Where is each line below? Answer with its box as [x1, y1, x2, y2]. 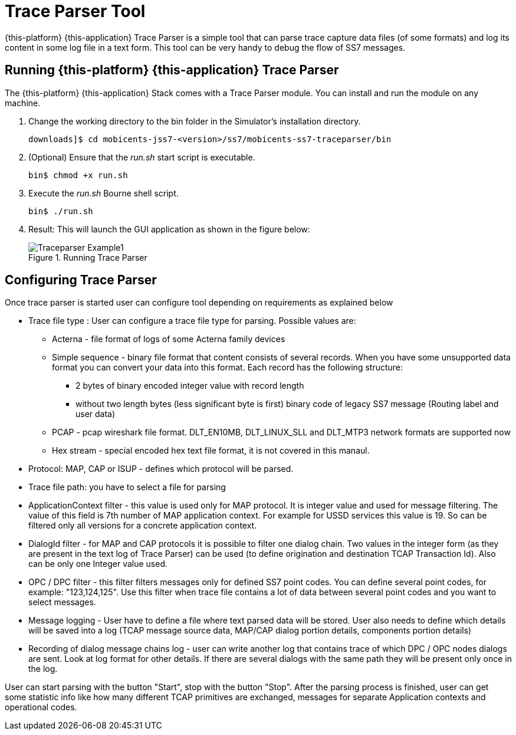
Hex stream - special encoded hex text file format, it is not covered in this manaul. [52, 445, 370, 456]
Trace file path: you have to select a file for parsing [28, 482, 226, 493]
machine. [5, 97, 41, 108]
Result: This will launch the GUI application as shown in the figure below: [28, 224, 310, 234]
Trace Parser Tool [5, 1, 146, 21]
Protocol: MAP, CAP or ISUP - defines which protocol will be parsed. [28, 464, 294, 474]
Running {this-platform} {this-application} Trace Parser [5, 63, 339, 78]
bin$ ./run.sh [28, 206, 93, 216]
